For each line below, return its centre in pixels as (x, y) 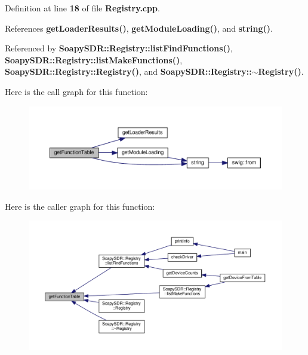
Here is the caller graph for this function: (80, 206)
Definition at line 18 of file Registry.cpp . (82, 8)
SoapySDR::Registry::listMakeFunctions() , (94, 59)
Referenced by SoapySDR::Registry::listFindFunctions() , (119, 48)
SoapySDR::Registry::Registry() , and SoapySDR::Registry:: (128, 71)
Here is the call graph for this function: (76, 91)
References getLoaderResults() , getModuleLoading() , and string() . (139, 28)
